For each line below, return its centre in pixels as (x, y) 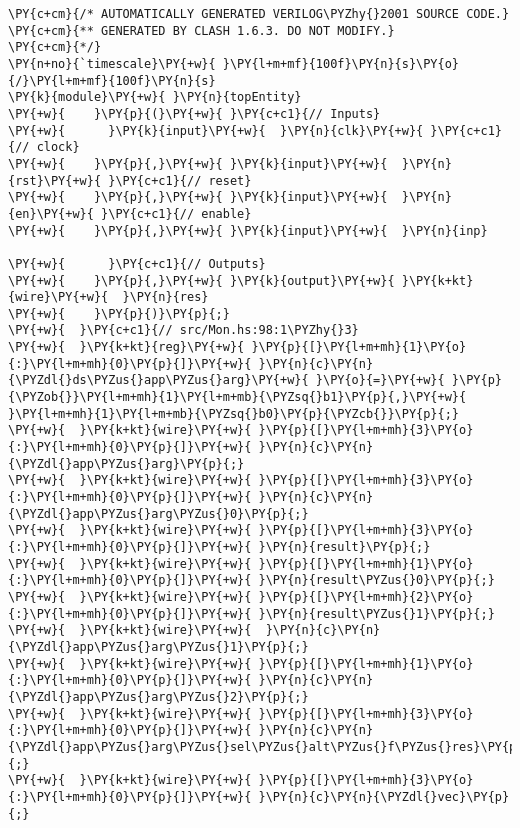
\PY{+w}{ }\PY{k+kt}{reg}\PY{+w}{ (126, 347)
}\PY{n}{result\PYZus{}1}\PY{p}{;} (376, 613)
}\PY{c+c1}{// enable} (176, 213)
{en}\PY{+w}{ (51, 213)
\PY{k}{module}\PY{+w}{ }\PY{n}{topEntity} (155, 97)
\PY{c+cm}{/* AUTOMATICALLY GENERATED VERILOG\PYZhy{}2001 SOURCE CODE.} (259, 14)
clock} (58, 147)
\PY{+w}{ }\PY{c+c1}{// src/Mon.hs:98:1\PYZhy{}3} (183, 330)
